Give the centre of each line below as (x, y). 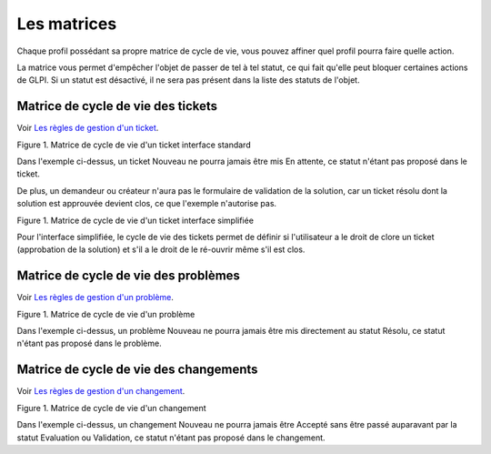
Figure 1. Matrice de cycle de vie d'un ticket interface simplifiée (135, 220)
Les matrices (67, 24)
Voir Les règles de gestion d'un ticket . (88, 128)
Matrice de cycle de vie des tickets (117, 106)
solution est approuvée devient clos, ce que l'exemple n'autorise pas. (147, 204)
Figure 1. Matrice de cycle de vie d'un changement (111, 408)
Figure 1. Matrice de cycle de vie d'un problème (106, 314)
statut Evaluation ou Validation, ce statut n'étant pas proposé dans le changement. (171, 438)
